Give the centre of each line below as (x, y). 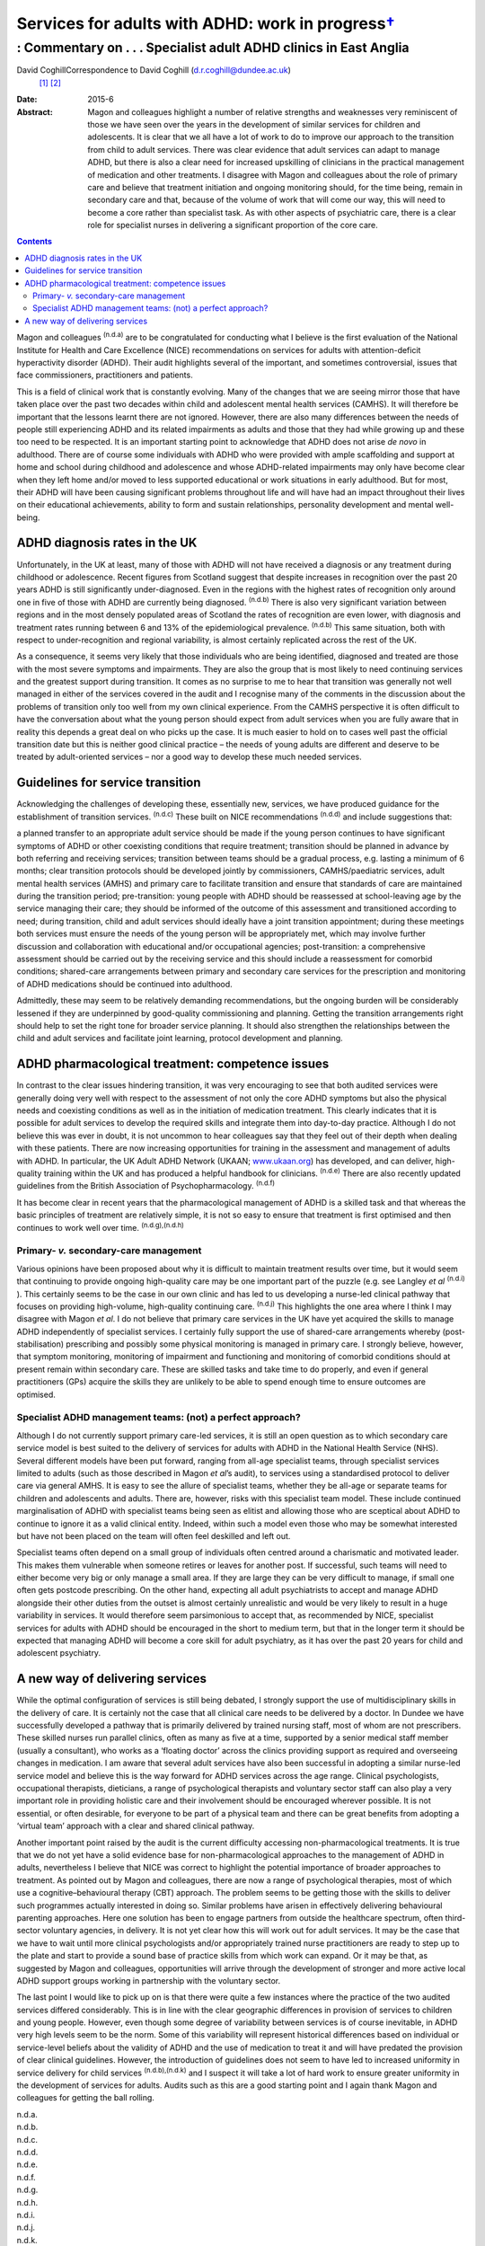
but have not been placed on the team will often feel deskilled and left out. (154, 1535)
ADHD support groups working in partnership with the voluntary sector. (149, 1980)
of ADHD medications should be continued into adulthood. (124, 984)
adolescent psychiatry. (59, 1653)
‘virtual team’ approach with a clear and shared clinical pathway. (136, 1826)
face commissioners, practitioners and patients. (105, 375)
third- (455, 1917)
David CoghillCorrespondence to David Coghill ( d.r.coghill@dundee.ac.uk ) (154, 70)
